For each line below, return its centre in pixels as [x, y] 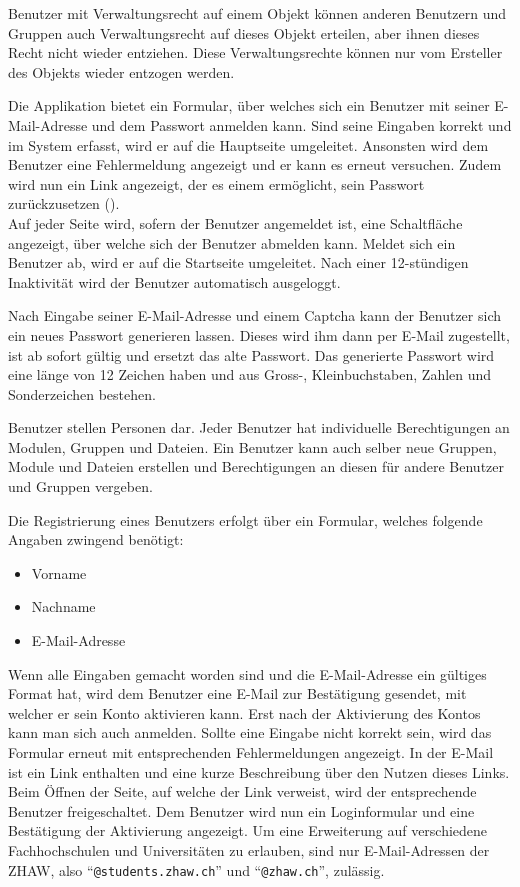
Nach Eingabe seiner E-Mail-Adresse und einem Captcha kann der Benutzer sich [254, 315]
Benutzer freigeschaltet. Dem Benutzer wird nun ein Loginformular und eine [241, 810]
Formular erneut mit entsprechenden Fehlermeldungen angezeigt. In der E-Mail [251, 752]
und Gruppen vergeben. [80, 486]
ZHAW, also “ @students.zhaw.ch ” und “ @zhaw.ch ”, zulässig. [196, 869]
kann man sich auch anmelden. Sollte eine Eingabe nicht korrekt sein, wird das [250, 732]
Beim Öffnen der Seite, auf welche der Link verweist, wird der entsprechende [242, 791]
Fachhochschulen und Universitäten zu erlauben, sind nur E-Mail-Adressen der [249, 849]
